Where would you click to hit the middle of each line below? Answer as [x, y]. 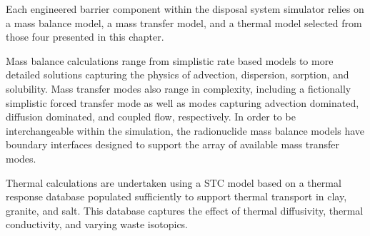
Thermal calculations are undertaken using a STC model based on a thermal [174, 182]
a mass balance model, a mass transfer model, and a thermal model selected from [184, 22]
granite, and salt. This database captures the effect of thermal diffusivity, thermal [185, 210]
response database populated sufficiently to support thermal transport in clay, [176, 196]
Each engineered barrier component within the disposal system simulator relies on [185, 9]
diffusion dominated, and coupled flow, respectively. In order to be [151, 117]
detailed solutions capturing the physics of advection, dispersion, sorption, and [177, 75]
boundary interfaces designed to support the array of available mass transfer [173, 144]
